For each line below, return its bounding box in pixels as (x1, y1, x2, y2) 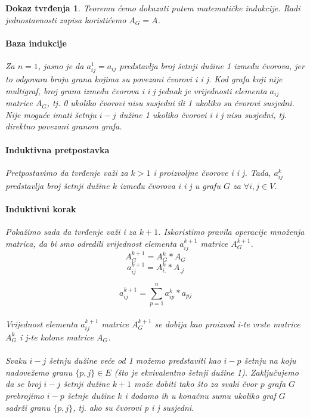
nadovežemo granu (5, 366, 73, 378)
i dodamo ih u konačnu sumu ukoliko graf (125, 389, 276, 401)
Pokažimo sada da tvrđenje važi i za (5, 225, 137, 238)
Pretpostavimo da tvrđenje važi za (5, 166, 128, 178)
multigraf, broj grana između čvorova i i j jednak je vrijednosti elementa (5, 84, 267, 97)
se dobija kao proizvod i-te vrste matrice (154, 317, 300, 330)
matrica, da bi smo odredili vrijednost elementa (5, 237, 177, 249)
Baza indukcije (5, 36, 67, 49)
